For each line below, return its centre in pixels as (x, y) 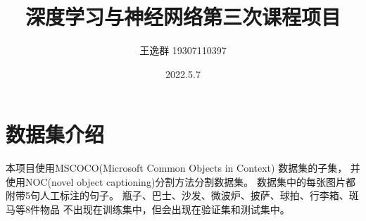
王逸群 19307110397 (183, 50)
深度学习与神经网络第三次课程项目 (183, 17)
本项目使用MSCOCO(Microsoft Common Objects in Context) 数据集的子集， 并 (183, 168)
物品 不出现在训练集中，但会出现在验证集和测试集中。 (165, 209)
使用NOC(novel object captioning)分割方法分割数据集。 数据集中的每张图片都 (181, 181)
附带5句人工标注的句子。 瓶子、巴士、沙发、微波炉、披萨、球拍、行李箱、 (177, 195)
